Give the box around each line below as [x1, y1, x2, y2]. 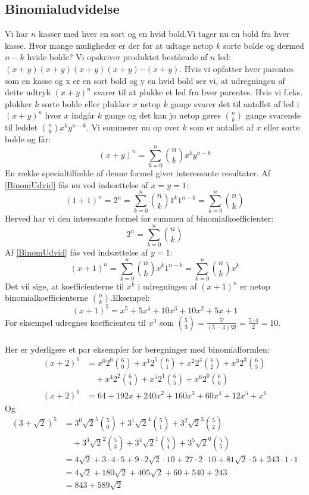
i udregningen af [138, 279, 197, 292]
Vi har [5, 27, 29, 40]
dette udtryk [5, 86, 51, 98]
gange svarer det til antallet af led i [170, 97, 299, 110]
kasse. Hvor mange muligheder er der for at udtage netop [5, 39, 214, 51]
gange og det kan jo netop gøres [104, 109, 221, 122]
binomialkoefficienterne [5, 291, 89, 304]
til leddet [5, 121, 38, 133]
